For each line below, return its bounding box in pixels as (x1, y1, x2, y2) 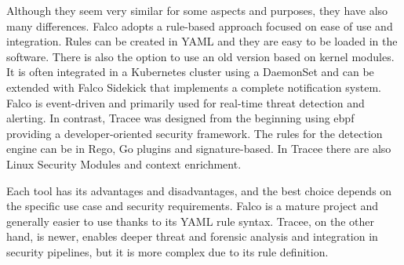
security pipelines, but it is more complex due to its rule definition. (6, 243, 329, 260)
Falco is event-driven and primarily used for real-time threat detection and (6, 94, 365, 111)
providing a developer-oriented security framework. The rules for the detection (6, 125, 383, 141)
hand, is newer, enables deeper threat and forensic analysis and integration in (6, 228, 378, 245)
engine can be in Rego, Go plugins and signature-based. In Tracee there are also (6, 140, 391, 157)
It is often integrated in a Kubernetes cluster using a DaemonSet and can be (6, 64, 374, 80)
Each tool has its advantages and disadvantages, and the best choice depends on (6, 182, 392, 198)
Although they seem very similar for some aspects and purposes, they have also (6, 2, 388, 18)
